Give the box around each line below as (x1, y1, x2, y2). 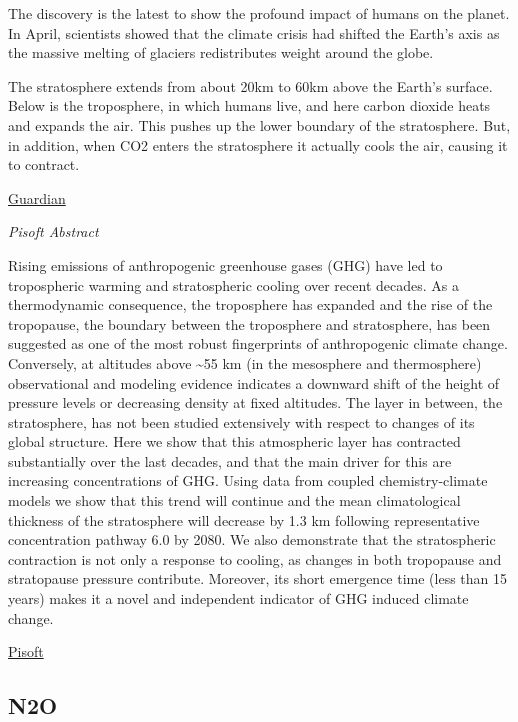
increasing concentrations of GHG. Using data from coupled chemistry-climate (8, 470, 488, 491)
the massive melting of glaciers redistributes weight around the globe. (8, 42, 434, 63)
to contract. (8, 154, 80, 175)
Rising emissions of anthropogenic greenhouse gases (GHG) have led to (8, 254, 443, 275)
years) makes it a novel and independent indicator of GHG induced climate (8, 588, 469, 609)
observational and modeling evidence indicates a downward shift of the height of (8, 372, 500, 393)
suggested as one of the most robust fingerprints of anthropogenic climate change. (8, 333, 508, 354)
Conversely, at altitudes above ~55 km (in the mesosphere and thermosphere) (8, 352, 482, 373)
